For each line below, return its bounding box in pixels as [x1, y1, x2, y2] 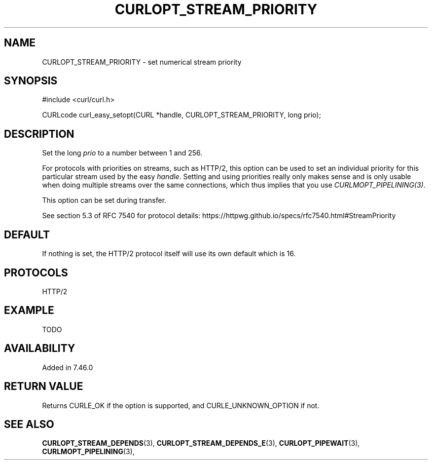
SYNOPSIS [4, 75, 58, 87]
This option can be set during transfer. [42, 196, 167, 205]
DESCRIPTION [4, 127, 74, 140]
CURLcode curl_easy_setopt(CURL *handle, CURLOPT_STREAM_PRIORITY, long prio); [42, 111, 321, 119]
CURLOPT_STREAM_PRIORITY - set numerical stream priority [42, 57, 242, 66]
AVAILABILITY [4, 342, 75, 355]
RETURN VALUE [4, 380, 83, 393]
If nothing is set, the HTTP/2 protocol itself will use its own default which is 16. [42, 249, 296, 258]
